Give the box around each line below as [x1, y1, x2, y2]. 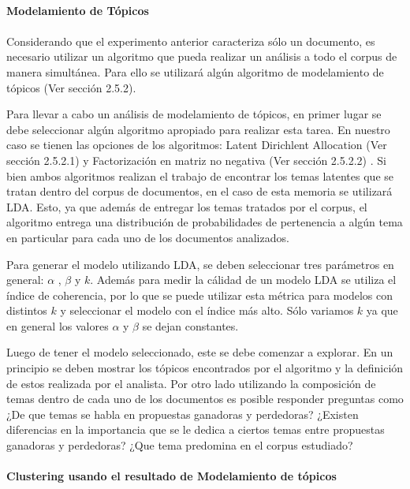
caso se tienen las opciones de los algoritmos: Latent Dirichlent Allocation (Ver [6, 136, 387, 153]
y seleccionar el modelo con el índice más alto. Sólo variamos [60, 302, 354, 319]
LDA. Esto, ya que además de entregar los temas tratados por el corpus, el [6, 198, 367, 215]
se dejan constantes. [142, 317, 239, 334]
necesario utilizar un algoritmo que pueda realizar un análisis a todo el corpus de [6, 48, 397, 65]
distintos [6, 302, 47, 319]
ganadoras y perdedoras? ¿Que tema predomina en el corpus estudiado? [6, 437, 353, 454]
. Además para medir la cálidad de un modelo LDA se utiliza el [90, 271, 397, 288]
